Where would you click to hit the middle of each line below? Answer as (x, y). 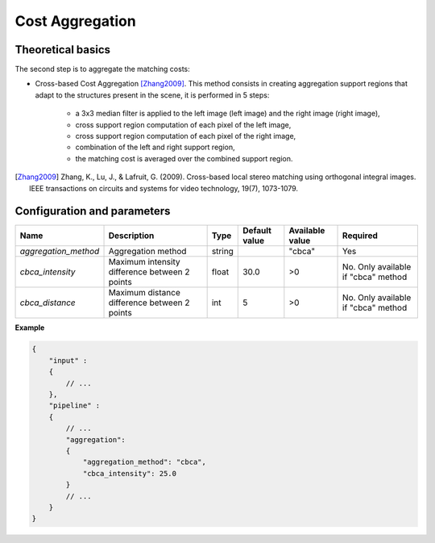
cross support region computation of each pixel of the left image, (183, 124)
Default (257, 231)
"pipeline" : (75, 406)
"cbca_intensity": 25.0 (130, 473)
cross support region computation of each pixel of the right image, (186, 136)
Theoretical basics (63, 50)
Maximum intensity (144, 262)
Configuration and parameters (93, 211)
